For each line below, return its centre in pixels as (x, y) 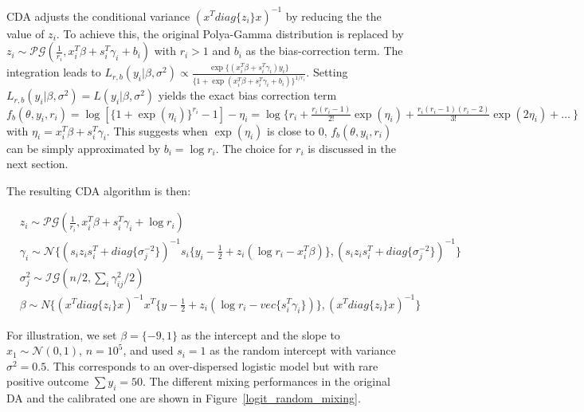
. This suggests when (157, 130)
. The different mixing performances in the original (266, 381)
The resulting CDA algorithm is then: (99, 190)
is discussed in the (352, 148)
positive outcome (48, 381)
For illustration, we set (62, 334)
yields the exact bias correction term (247, 95)
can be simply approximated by (84, 148)
